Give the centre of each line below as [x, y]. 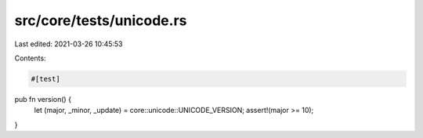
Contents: [30, 58]
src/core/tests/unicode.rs [101, 20]
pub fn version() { [43, 99]
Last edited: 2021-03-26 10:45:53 [69, 44]
